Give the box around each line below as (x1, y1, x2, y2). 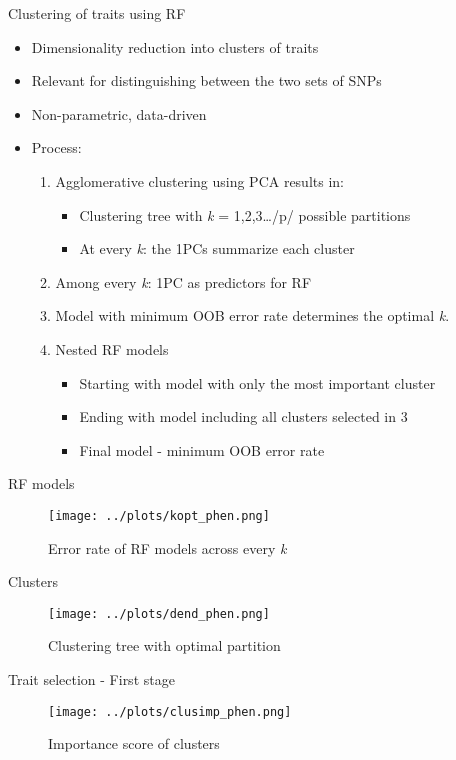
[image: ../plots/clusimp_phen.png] (48, 704, 292, 719)
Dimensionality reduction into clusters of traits (31, 36, 319, 57)
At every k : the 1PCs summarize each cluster (79, 238, 355, 259)
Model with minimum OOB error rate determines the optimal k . (55, 305, 450, 326)
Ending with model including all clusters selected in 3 (79, 406, 408, 427)
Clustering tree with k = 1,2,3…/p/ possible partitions (79, 204, 411, 225)
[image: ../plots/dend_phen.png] (48, 606, 270, 621)
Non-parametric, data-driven (31, 103, 207, 124)
